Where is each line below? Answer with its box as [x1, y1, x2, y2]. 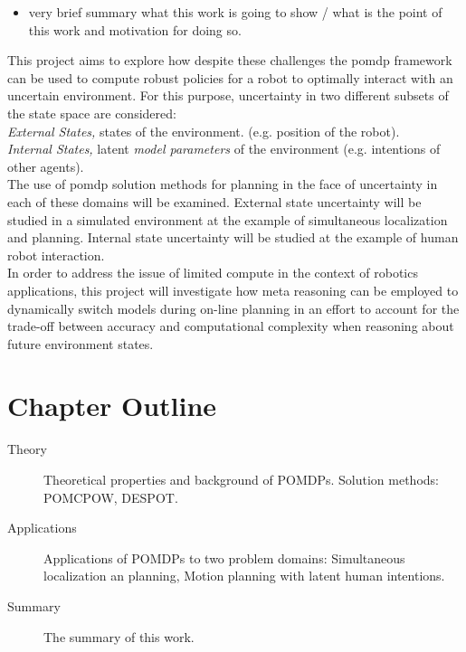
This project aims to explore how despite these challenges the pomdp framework [7, 51, 452, 70]
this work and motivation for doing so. [28, 20, 242, 39]
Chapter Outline [7, 387, 217, 424]
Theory [7, 439, 47, 458]
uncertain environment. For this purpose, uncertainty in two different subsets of [7, 86, 449, 105]
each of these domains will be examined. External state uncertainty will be [7, 192, 422, 211]
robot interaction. [7, 245, 105, 264]
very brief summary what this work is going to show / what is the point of [28, 3, 442, 21]
